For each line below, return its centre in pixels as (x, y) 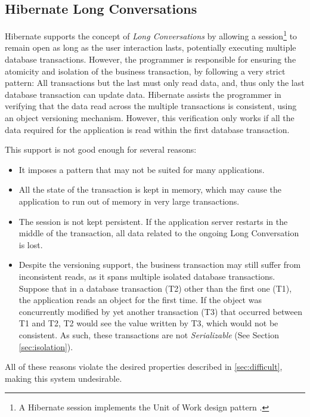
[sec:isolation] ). (46, 346)
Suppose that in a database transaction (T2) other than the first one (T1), (155, 288)
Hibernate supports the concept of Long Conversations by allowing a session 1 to (151, 35)
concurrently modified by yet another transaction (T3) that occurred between (160, 311)
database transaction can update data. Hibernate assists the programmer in (143, 94)
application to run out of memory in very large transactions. (129, 201)
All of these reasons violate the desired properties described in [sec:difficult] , (144, 367)
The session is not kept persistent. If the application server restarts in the (153, 221)
